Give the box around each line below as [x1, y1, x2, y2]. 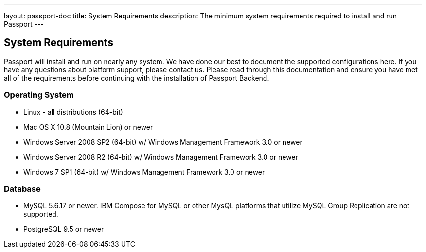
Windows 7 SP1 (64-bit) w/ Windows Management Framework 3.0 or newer [23, 168, 265, 176]
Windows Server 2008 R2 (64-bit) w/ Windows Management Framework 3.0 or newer [23, 152, 298, 161]
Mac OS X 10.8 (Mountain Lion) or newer [23, 122, 153, 131]
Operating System [4, 90, 74, 100]
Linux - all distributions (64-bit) [23, 107, 123, 116]
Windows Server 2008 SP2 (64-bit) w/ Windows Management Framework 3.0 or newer [23, 137, 302, 146]
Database [4, 184, 41, 194]
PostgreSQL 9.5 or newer [23, 225, 104, 234]
